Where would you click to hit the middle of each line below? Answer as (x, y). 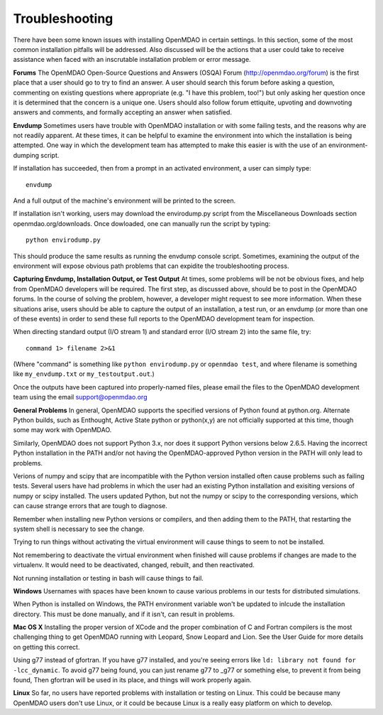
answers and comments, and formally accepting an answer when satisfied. (122, 112)
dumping (26, 155)
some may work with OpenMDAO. (62, 430)
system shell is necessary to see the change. (79, 529)
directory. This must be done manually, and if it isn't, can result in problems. (124, 614)
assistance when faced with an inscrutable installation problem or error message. (132, 60)
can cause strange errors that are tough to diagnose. (90, 506)
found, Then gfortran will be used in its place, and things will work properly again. (132, 680)
